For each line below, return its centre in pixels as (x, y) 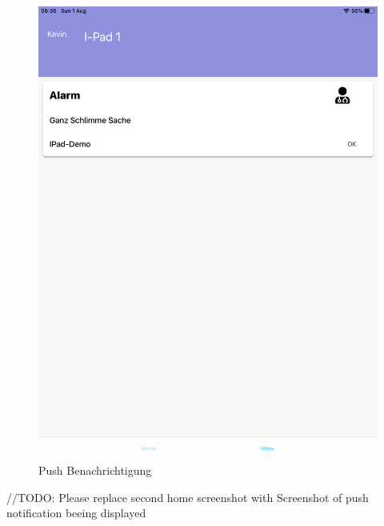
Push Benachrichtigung (95, 470)
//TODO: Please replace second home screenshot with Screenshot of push (188, 497)
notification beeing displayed (76, 513)
